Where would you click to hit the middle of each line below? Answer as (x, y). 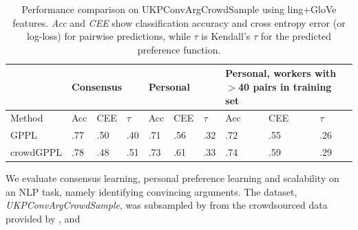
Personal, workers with (281, 73)
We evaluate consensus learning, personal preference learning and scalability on (172, 178)
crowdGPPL (36, 152)
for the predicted (296, 36)
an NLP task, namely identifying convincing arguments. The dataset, (151, 191)
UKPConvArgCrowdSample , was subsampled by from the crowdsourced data (167, 205)
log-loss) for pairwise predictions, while (108, 36)
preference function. (179, 49)
